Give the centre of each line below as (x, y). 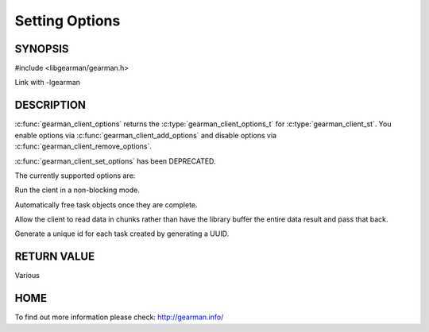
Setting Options (68, 21)
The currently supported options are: (75, 176)
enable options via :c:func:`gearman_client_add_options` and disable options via (146, 135)
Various (27, 276)
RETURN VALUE (55, 257)
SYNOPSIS (42, 49)
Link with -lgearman (48, 83)
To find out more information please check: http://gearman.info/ (119, 317)
